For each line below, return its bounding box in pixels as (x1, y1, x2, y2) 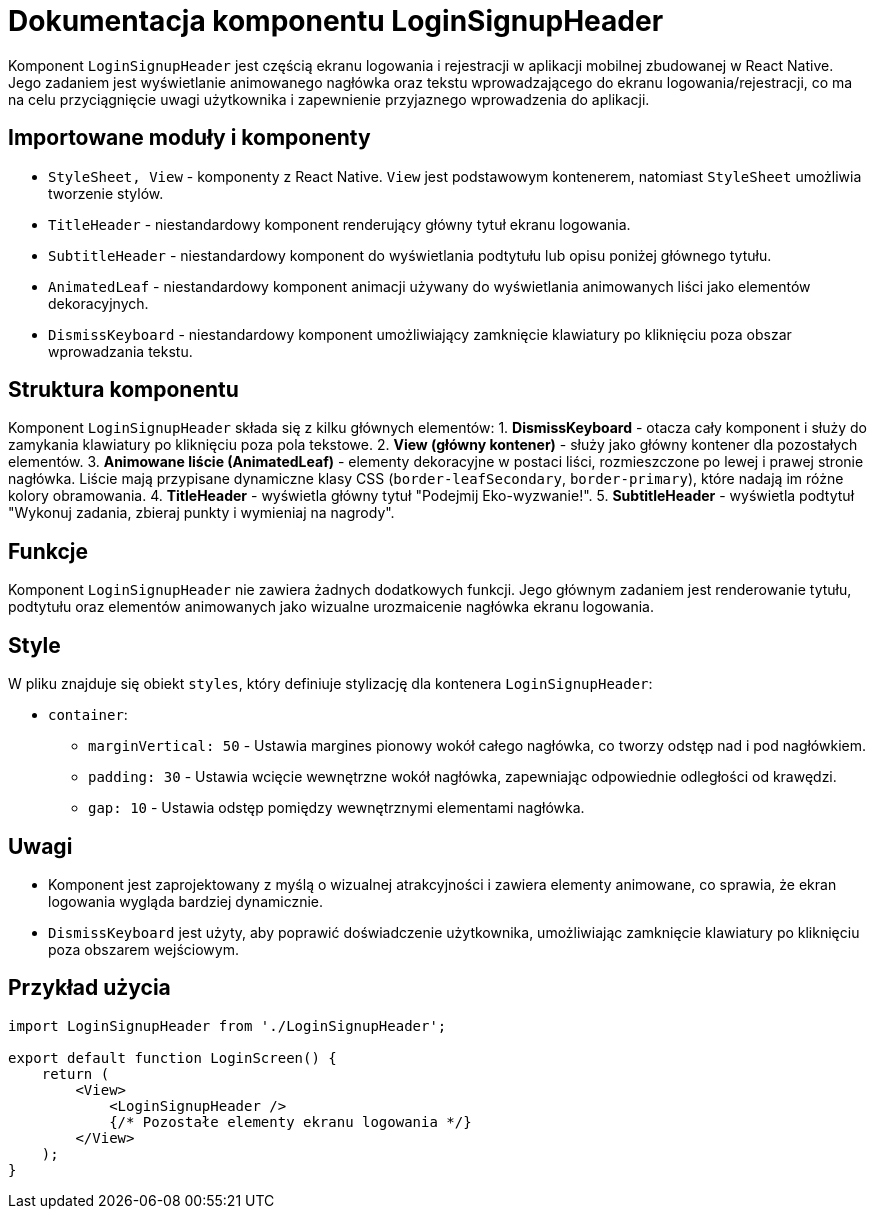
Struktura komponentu (8, 377, 239, 403)
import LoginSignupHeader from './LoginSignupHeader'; (8, 1017, 447, 1034)
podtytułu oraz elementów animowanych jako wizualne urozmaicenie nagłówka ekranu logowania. (8, 598, 654, 616)
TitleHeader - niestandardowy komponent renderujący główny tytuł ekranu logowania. (48, 215, 631, 233)
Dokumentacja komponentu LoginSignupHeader (8, 4, 664, 38)
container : (48, 706, 128, 724)
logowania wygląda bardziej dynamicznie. (48, 892, 324, 910)
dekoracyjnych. (48, 294, 149, 312)
